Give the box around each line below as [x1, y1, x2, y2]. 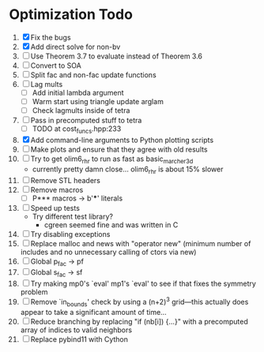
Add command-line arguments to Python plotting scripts [30, 135, 214, 144]
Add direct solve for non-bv [30, 42, 121, 51]
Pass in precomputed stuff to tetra [30, 116, 142, 125]
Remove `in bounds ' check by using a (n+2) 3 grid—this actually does [30, 296, 249, 309]
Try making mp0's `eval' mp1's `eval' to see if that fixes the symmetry [30, 279, 256, 289]
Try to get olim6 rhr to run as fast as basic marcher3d [30, 154, 194, 165]
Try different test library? [32, 212, 114, 221]
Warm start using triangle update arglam [32, 97, 164, 106]
